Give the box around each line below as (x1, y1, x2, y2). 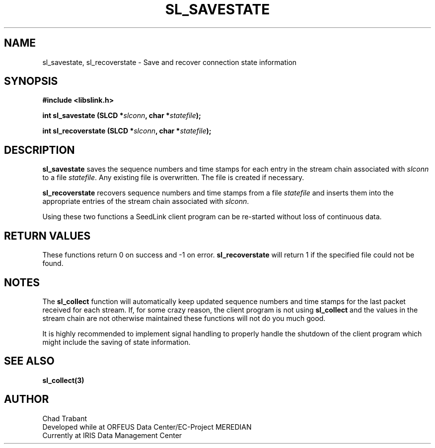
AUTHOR (4, 393, 49, 406)
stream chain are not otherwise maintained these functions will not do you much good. (42, 314, 326, 322)
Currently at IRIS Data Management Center (42, 431, 182, 440)
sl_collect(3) (42, 376, 84, 384)
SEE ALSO (4, 355, 55, 368)
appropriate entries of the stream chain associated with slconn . (42, 197, 249, 206)
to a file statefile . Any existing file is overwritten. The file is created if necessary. (42, 173, 304, 182)
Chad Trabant (42, 414, 87, 423)
